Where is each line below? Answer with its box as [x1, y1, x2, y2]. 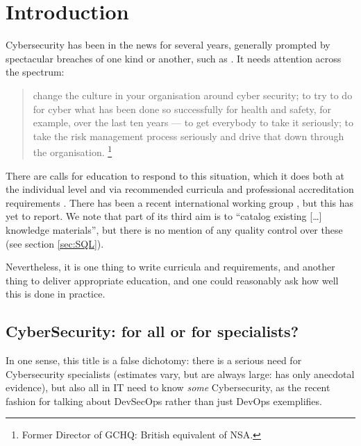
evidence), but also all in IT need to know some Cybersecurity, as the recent [6, 380, 330, 395]
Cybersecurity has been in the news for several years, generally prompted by [6, 37, 330, 52]
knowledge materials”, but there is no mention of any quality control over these [6, 222, 343, 237]
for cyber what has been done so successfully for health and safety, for [33, 101, 331, 116]
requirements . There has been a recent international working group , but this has [6, 195, 354, 209]
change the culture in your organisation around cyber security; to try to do [33, 87, 353, 102]
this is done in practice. [6, 286, 106, 301]
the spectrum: [6, 65, 65, 79]
